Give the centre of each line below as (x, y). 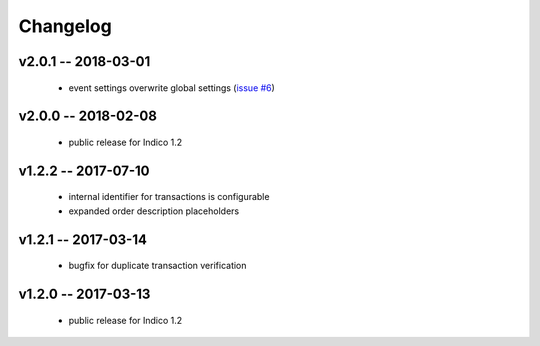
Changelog (65, 26)
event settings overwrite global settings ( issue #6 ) (171, 87)
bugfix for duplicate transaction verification (157, 266)
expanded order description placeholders (154, 211)
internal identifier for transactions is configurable (169, 197)
